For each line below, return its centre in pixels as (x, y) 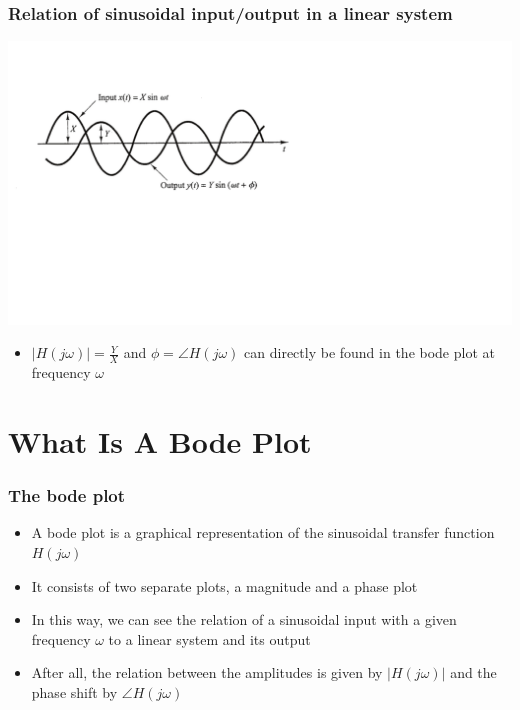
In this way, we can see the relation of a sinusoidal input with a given (244, 619)
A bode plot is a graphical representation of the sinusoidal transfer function (263, 532)
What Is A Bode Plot (160, 440)
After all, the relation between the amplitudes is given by (207, 672)
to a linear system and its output (209, 638)
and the (473, 672)
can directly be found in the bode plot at (369, 352)
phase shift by (74, 691)
